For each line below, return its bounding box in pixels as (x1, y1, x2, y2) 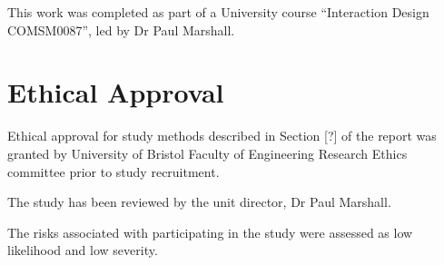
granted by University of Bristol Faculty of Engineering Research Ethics (7, 143, 408, 162)
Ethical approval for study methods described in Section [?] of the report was (7, 126, 437, 145)
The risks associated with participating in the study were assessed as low (7, 222, 413, 241)
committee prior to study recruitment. (7, 162, 220, 181)
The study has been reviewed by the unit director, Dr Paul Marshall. (7, 192, 391, 211)
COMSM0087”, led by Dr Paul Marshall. (7, 20, 235, 39)
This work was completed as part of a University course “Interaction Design (7, 3, 429, 21)
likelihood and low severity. (7, 240, 158, 260)
